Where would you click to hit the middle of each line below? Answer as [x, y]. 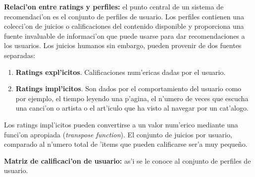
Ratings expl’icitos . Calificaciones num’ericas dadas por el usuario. [121, 72]
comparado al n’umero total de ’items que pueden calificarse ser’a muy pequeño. [126, 144]
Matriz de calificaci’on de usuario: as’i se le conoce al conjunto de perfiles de [127, 160]
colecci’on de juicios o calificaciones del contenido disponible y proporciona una [124, 26]
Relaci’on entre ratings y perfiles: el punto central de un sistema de [114, 6]
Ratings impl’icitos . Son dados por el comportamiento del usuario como [128, 88]
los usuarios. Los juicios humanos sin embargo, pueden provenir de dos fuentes [123, 45]
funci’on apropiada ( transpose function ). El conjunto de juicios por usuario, [118, 134]
